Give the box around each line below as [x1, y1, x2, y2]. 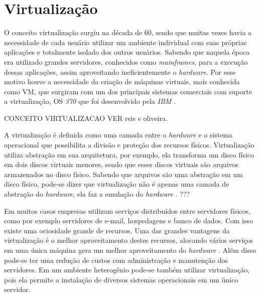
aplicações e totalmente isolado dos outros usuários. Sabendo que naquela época [4, 47, 250, 57]
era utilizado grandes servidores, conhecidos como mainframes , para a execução [4, 56, 248, 67]
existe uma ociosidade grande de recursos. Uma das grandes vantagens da [4, 225, 230, 235]
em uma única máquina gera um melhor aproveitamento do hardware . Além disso [4, 245, 256, 255]
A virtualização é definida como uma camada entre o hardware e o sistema [4, 129, 233, 140]
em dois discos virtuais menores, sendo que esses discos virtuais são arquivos [4, 159, 239, 170]
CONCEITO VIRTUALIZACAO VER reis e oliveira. [4, 112, 168, 123]
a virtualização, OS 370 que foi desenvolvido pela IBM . [4, 96, 176, 106]
